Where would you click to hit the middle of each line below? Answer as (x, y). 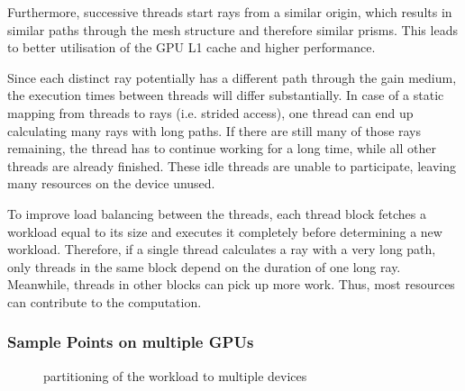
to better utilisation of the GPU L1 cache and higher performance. (191, 47)
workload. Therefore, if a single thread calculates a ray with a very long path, (222, 249)
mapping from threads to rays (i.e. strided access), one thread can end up (210, 112)
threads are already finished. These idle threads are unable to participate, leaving (232, 165)
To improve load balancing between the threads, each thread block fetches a (217, 213)
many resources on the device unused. (111, 183)
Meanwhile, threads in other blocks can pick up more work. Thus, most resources (231, 284)
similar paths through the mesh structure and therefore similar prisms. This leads (232, 29)
